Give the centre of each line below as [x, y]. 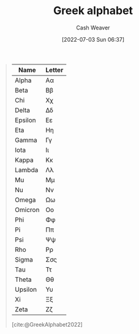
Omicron [27, 210]
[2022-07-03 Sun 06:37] [93, 39]
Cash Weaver [93, 28]
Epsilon [25, 120]
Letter [54, 70]
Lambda [26, 170]
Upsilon [26, 289]
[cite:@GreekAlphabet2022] [47, 324]
